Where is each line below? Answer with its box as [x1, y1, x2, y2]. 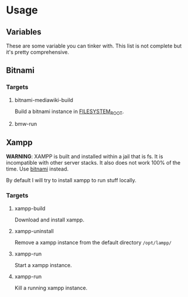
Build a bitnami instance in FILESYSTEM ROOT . [14, 108, 124, 116]
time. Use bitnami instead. [6, 165, 69, 173]
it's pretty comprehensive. [6, 49, 69, 56]
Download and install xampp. [14, 216, 85, 223]
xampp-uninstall [14, 227, 54, 234]
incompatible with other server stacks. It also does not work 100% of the [6, 159, 181, 166]
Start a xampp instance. [14, 261, 72, 268]
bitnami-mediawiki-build [14, 96, 74, 103]
